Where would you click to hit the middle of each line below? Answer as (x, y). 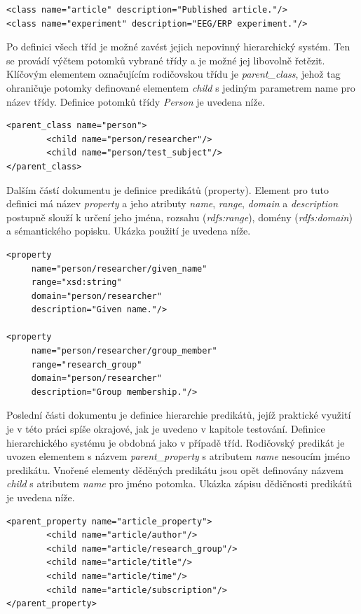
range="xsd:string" (76, 282)
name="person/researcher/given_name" (119, 268)
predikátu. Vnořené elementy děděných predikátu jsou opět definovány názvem (175, 469)
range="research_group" (87, 364)
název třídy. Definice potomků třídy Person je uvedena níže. (136, 101)
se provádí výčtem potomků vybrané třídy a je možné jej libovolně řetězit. (166, 60)
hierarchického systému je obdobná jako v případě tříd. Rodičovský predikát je (176, 442)
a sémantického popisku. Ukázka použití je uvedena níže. (129, 231)
